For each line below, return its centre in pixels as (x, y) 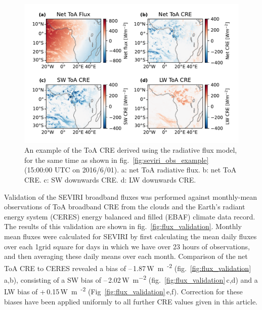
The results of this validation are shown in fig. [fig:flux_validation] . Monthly (123, 226)
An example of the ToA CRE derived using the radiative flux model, (131, 150)
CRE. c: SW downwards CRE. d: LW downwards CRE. (110, 180)
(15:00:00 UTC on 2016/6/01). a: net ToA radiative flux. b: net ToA (130, 170)
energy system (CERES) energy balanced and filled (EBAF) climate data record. (130, 216)
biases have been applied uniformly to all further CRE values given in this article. (131, 301)
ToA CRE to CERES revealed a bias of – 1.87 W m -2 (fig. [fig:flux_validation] (128, 267)
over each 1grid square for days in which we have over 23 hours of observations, (127, 246)
